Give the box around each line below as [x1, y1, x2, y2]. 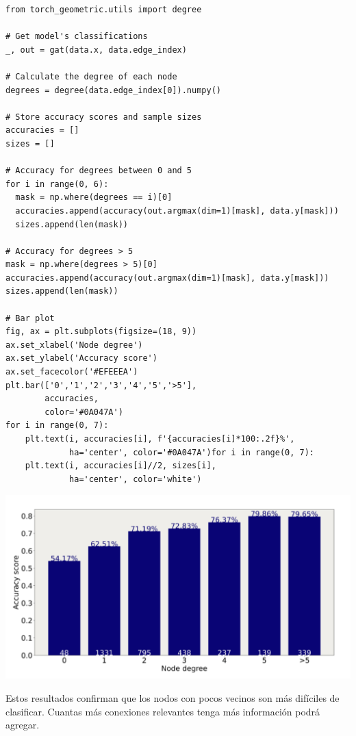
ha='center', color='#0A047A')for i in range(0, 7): [69, 447, 315, 457]
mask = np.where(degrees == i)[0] [15, 192, 173, 203]
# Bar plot [5, 313, 55, 323]
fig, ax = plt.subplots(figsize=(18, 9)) [5, 327, 197, 337]
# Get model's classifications [5, 31, 148, 42]
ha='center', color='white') [69, 474, 202, 484]
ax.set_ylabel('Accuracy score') [5, 353, 157, 364]
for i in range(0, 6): [5, 179, 109, 189]
